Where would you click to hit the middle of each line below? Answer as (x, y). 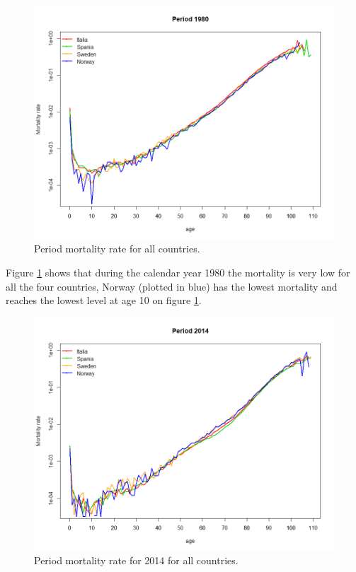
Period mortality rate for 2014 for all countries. (136, 560)
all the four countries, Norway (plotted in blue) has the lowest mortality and (172, 286)
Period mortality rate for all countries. (117, 249)
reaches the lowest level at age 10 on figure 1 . (104, 300)
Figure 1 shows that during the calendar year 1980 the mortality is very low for (178, 272)
